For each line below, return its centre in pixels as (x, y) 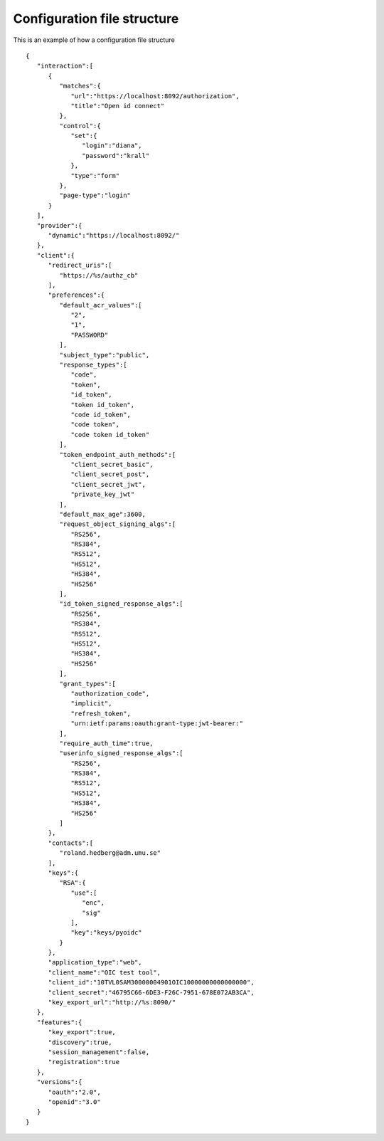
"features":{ (59, 1022)
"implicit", (91, 704)
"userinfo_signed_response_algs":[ (122, 753)
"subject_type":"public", (105, 355)
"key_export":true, (82, 1032)
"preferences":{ (76, 295)
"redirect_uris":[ (80, 265)
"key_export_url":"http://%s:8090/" (112, 1003)
